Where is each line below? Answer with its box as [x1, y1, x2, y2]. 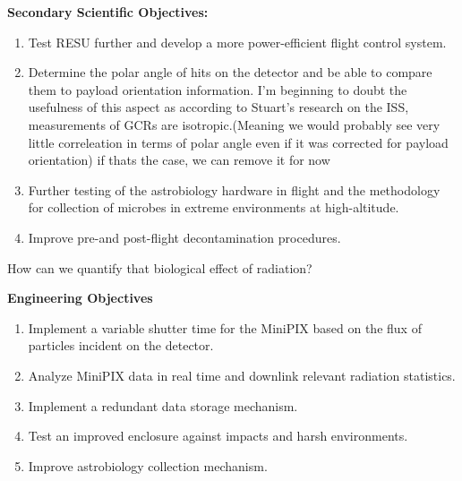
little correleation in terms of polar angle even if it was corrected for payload [28, 133, 449, 151]
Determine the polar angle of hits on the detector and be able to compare [28, 63, 432, 82]
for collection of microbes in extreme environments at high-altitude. [28, 198, 399, 217]
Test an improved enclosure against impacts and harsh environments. [28, 426, 408, 445]
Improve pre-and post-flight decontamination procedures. [28, 228, 341, 246]
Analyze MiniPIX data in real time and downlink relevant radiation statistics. [28, 365, 456, 384]
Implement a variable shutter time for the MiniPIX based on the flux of [28, 318, 422, 337]
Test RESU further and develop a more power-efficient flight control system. [28, 32, 447, 51]
